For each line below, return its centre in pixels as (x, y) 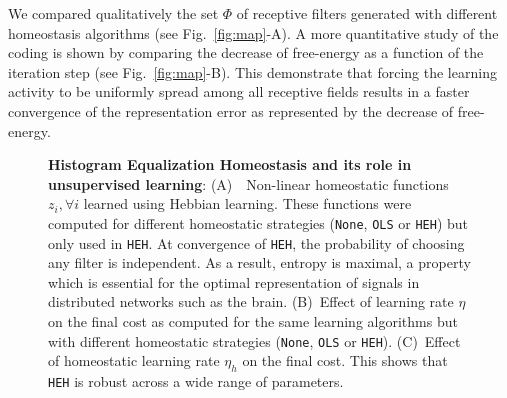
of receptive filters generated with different (367, 13)
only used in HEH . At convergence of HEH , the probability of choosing (256, 242)
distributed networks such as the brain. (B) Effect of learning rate (251, 301)
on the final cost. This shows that (345, 360)
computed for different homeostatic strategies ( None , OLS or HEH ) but (258, 222)
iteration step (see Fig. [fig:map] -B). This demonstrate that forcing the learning (252, 71)
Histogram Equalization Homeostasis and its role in (230, 164)
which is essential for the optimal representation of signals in (234, 281)
